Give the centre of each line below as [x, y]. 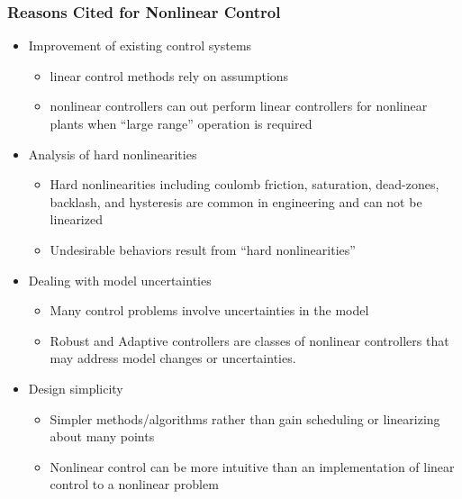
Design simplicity [76, 388]
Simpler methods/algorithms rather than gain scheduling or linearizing [245, 418]
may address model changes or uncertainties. [173, 358]
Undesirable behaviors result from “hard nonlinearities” [203, 249]
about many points [102, 436]
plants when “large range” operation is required [181, 123]
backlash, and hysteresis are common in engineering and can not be [236, 201]
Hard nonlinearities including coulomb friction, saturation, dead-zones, [245, 184]
